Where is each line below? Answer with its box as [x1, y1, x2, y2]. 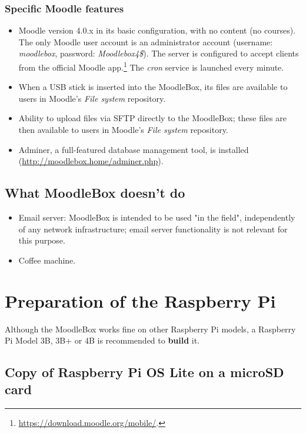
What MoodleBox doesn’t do [5, 184, 185, 202]
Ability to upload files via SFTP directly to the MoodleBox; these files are [18, 112, 287, 124]
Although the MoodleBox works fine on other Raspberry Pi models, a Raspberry [5, 322, 296, 335]
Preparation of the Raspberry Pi [5, 288, 276, 312]
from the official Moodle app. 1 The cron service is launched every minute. [18, 59, 284, 73]
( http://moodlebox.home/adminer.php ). [18, 155, 164, 167]
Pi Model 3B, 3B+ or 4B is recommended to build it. [5, 334, 200, 347]
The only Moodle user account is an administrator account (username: [18, 35, 273, 48]
